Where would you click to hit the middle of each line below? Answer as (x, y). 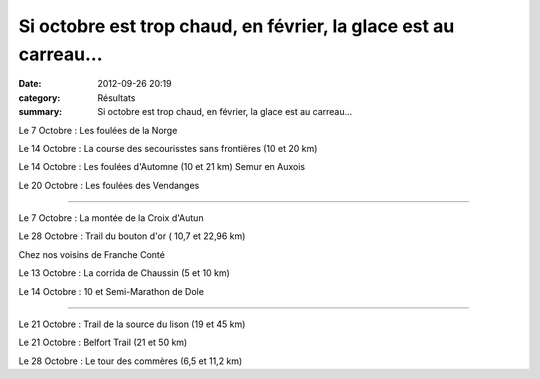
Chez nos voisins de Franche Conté (91, 254)
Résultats (116, 97)
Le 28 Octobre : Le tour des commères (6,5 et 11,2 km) (130, 361)
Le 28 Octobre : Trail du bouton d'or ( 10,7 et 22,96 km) (132, 236)
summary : (40, 112)
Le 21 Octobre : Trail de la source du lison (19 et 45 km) (132, 324)
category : (39, 97)
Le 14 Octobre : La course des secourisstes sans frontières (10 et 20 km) (168, 148)
